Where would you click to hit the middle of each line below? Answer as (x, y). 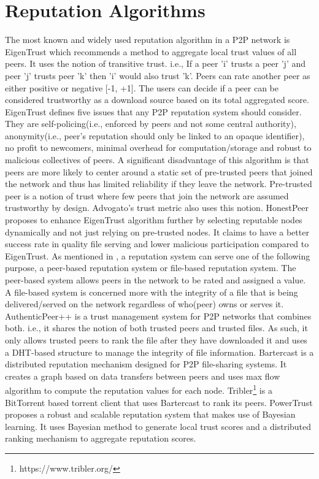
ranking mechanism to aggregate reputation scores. (101, 438)
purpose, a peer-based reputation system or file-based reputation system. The (151, 268)
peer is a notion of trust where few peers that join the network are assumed (147, 195)
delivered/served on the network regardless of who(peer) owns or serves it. (144, 304)
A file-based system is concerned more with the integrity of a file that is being (152, 292)
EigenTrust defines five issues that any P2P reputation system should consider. (153, 111)
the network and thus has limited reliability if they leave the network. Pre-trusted (159, 184)
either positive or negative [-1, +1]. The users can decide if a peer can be (142, 87)
